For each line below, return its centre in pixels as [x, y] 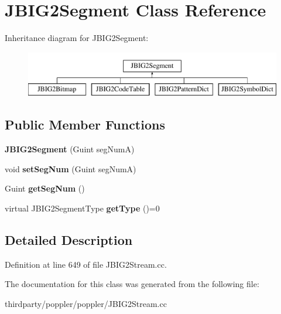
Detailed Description [69, 239]
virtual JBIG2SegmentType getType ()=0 [82, 208]
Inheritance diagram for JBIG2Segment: [77, 38]
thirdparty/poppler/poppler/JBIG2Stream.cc [86, 303]
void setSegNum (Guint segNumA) [71, 168]
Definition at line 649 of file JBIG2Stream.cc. [86, 264]
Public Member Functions [85, 124]
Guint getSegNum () [45, 188]
